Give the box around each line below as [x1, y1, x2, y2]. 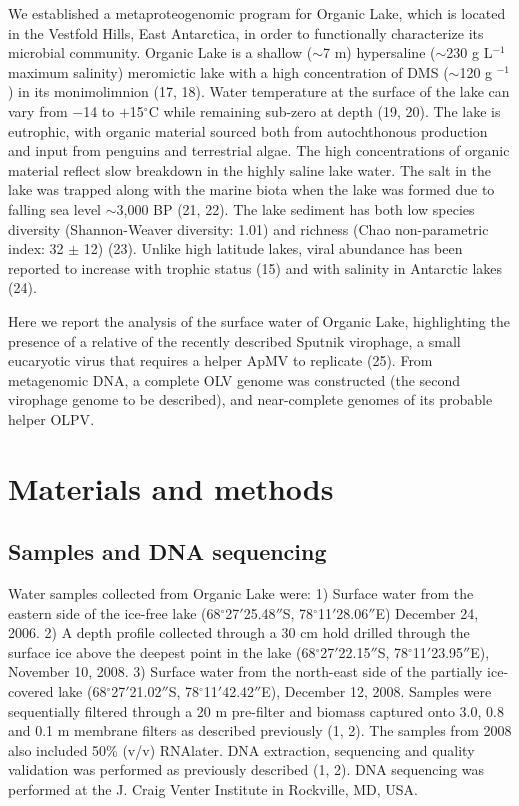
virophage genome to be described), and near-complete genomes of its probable [8, 389, 493, 410]
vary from [8, 100, 68, 121]
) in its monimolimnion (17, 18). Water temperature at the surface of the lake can [8, 81, 510, 102]
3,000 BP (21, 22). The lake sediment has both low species [116, 198, 475, 219]
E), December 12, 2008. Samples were [261, 681, 492, 702]
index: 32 [8, 238, 64, 259]
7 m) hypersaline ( [322, 42, 436, 63]
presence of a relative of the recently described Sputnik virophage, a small [8, 330, 461, 351]
